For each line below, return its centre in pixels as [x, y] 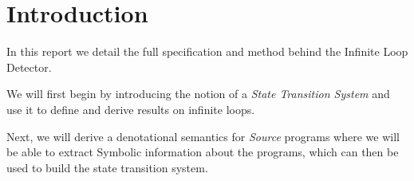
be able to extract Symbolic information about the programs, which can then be [203, 152]
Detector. [29, 67]
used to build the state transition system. [107, 167]
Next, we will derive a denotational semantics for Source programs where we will [203, 136]
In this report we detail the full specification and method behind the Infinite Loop [207, 51]
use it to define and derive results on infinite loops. [131, 109]
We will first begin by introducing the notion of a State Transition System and [198, 94]
